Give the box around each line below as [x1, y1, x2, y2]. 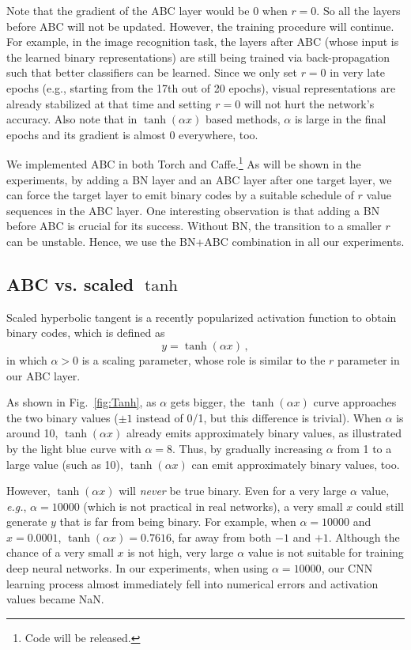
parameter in [337, 351, 400, 368]
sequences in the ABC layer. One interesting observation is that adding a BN [6, 202, 380, 218]
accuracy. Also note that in [6, 111, 138, 127]
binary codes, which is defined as [6, 324, 165, 341]
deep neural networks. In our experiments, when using [6, 560, 269, 576]
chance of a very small [6, 544, 114, 561]
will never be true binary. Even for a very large [119, 482, 347, 499]
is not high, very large [127, 544, 234, 561]
